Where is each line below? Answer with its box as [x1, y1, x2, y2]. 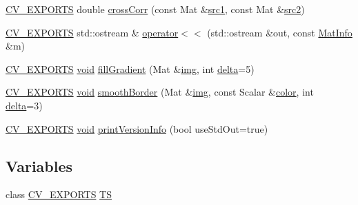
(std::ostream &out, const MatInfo [207, 25, 352, 39]
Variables [6, 155, 73, 176]
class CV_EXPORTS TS [6, 187, 112, 202]
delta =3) [6, 98, 43, 112]
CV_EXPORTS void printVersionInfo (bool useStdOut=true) [6, 121, 268, 136]
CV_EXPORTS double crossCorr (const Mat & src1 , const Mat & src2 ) [6, 2, 305, 16]
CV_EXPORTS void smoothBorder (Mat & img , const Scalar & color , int [6, 85, 314, 99]
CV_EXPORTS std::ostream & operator [6, 25, 179, 39]
